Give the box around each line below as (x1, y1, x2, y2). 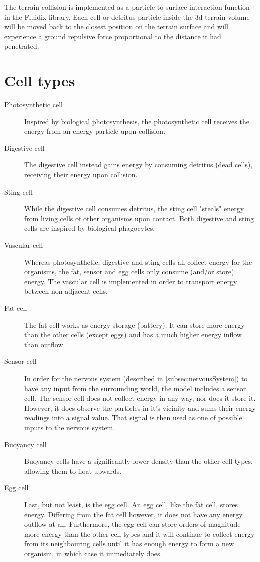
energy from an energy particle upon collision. (24, 126, 166, 136)
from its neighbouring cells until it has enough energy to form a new (24, 538, 234, 549)
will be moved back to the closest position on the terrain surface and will (4, 21, 228, 32)
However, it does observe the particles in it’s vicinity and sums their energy (24, 402, 256, 413)
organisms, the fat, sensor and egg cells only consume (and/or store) (24, 266, 234, 277)
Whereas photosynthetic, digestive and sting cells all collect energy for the (24, 256, 252, 267)
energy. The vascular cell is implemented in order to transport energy (24, 276, 237, 286)
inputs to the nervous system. (24, 422, 115, 432)
